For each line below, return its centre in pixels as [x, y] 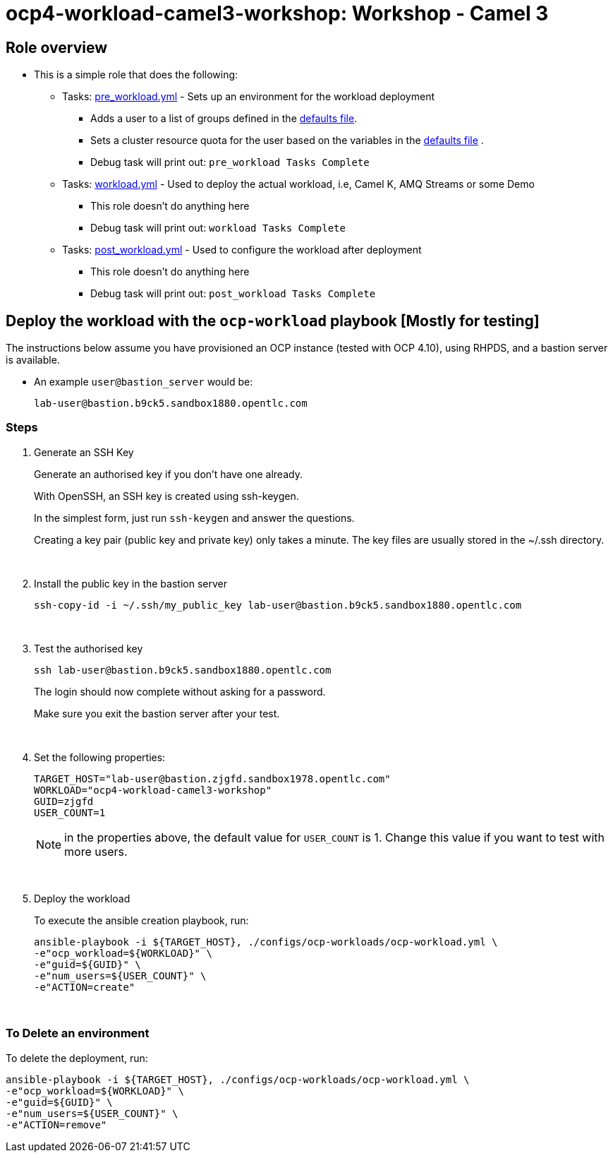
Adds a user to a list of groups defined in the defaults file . [224, 119]
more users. [96, 851]
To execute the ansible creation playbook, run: [141, 920]
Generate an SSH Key [84, 452]
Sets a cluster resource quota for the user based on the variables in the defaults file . [287, 141]
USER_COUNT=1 [70, 812]
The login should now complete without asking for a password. [180, 691]
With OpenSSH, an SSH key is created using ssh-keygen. [166, 496]
